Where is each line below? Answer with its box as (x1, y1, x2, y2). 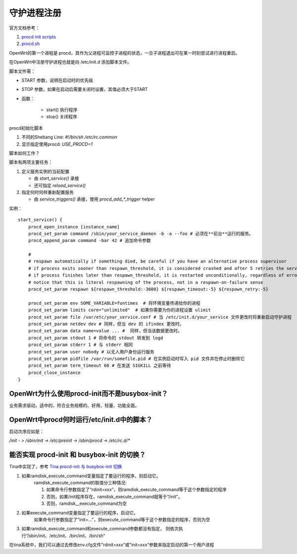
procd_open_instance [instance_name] (28, 224, 120, 229)
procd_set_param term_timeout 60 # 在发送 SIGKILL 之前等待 (28, 363, 171, 368)
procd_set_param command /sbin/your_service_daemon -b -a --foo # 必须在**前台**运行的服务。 (28, 231, 253, 236)
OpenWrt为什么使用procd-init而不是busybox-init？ (9, 389, 168, 398)
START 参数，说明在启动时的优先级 (21, 77, 94, 83)
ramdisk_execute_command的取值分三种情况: (34, 480, 127, 486)
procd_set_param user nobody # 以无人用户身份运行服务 (28, 349, 154, 354)
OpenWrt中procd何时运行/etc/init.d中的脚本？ (9, 415, 153, 424)
